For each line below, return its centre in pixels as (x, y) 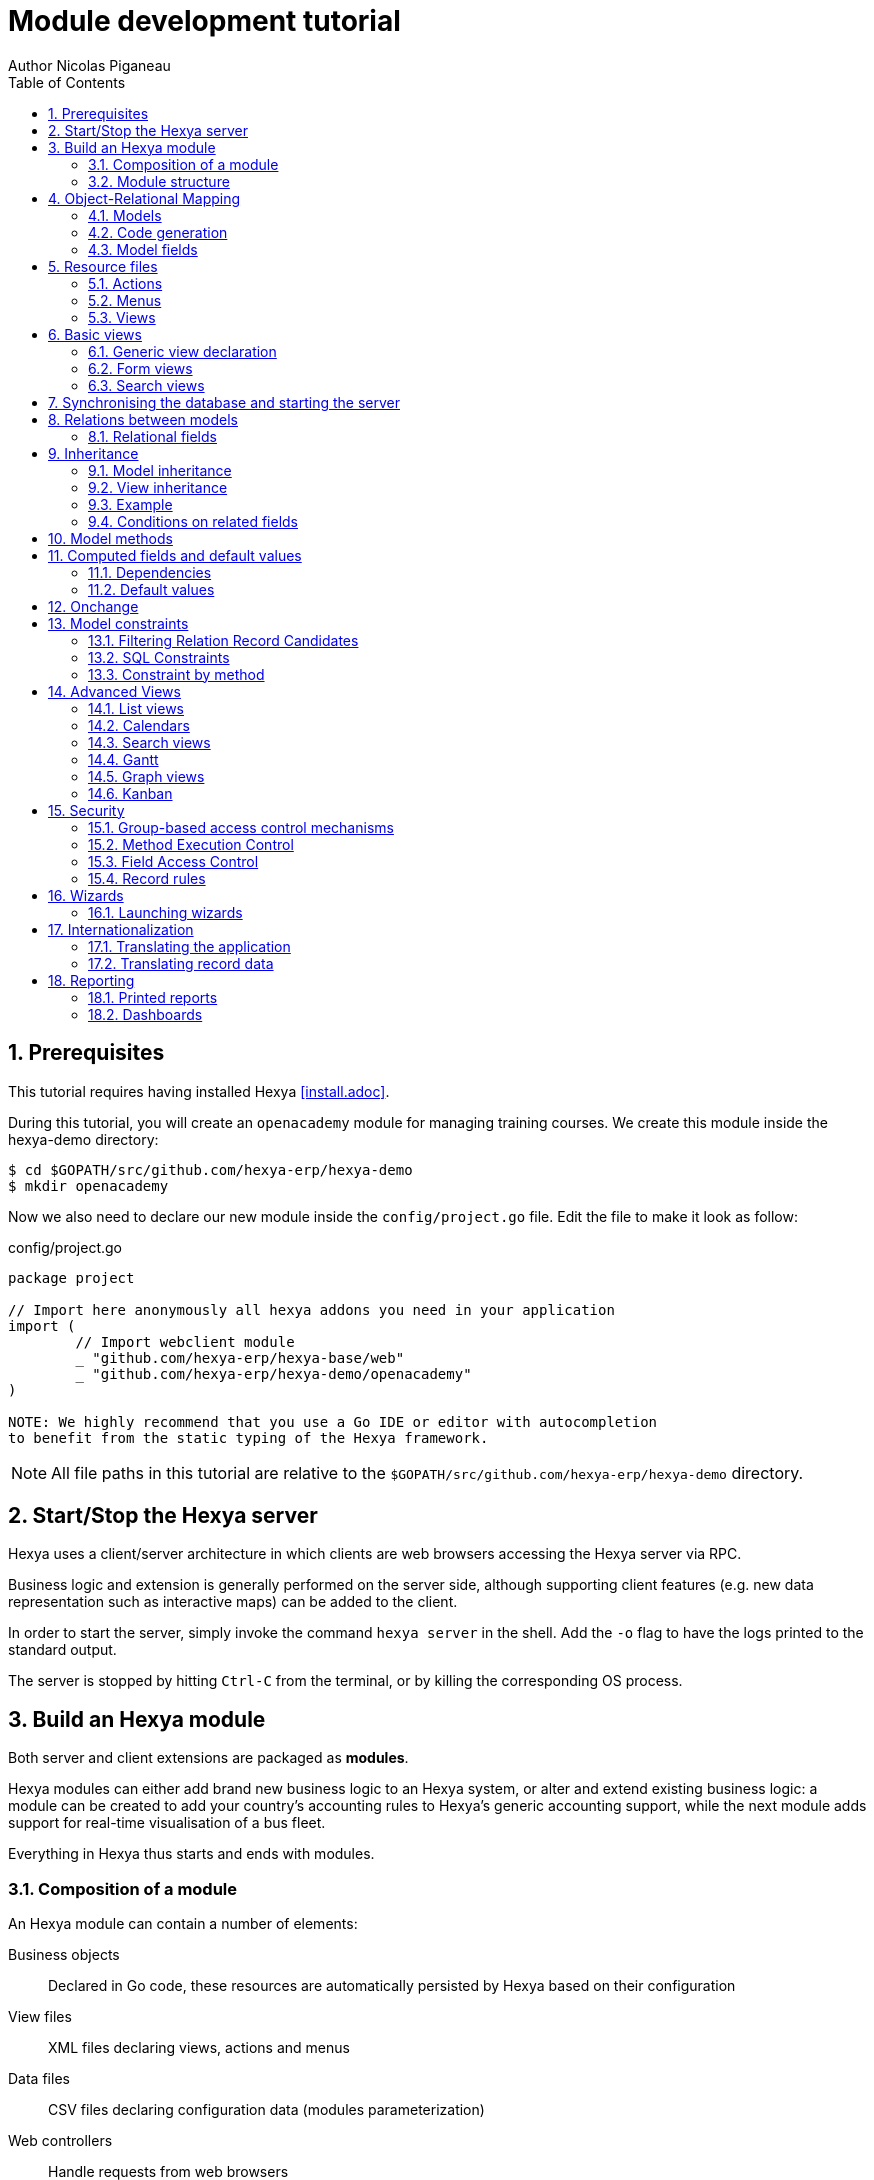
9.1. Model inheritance (160, 470)
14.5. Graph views (146, 776)
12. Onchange (93, 606)
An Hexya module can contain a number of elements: (183, 1924)
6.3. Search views (146, 385)
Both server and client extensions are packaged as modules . (208, 1758)
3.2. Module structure (159, 181)
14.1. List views (136, 708)
